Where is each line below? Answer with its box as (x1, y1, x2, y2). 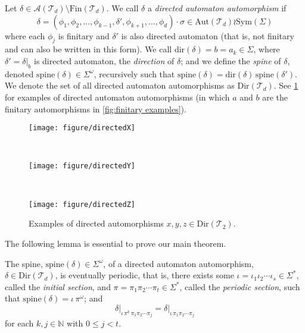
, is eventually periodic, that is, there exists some (55, 269, 234, 281)
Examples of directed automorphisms (29, 217, 164, 230)
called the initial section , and (5, 280, 111, 293)
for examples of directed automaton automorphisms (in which (5, 90, 230, 103)
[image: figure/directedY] (29, 162, 135, 171)
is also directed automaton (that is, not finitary (121, 29, 294, 42)
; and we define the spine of (180, 54, 281, 67)
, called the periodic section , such (179, 280, 300, 293)
